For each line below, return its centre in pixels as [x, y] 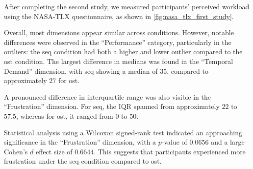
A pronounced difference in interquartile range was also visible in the [107, 96]
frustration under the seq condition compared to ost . [83, 161]
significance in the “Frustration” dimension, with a [80, 142]
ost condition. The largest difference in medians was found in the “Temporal [119, 61]
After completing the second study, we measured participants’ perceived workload [127, 6]
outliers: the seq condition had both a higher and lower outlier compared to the [123, 52]
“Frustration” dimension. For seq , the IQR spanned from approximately [112, 106]
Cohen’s [16, 151]
